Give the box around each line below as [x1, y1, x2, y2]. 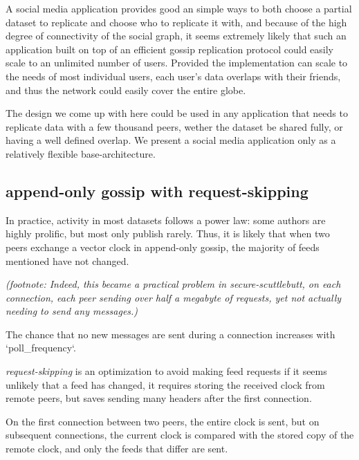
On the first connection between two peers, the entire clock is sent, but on [6, 414, 320, 428]
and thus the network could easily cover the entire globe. [6, 82, 246, 97]
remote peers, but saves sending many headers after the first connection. [6, 391, 312, 405]
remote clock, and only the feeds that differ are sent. [6, 441, 228, 456]
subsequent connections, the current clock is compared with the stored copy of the [6, 427, 354, 442]
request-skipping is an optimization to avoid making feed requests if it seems [6, 364, 327, 378]
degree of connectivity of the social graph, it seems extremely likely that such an [6, 28, 347, 43]
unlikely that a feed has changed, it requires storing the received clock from [6, 377, 325, 392]
